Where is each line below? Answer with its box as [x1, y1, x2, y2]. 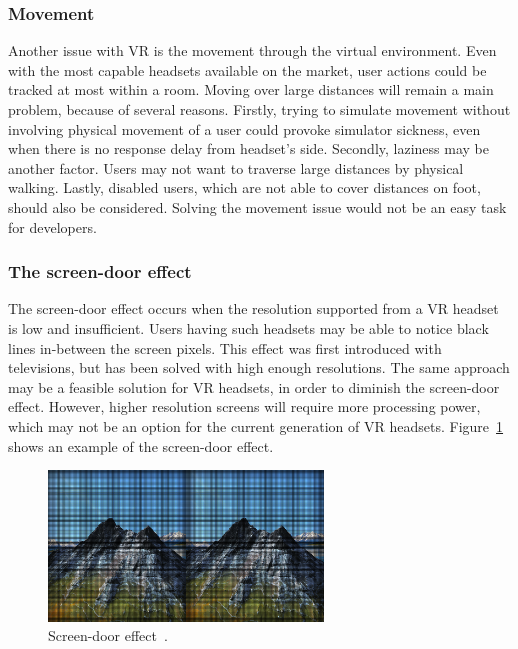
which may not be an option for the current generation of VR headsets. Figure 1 [8, 415, 504, 436]
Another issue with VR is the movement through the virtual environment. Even [8, 40, 497, 61]
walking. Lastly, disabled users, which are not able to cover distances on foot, [8, 177, 481, 198]
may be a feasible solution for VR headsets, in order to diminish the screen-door [8, 376, 500, 397]
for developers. [8, 216, 97, 237]
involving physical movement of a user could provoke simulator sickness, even [8, 118, 481, 139]
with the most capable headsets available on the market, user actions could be [8, 59, 487, 80]
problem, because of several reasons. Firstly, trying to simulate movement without [8, 99, 511, 119]
